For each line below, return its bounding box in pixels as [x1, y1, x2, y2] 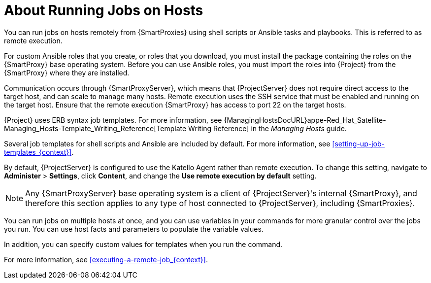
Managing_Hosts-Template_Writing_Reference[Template [4, 124, 187, 133]
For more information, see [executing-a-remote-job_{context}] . [4, 255, 208, 264]
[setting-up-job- [332, 139, 385, 148]
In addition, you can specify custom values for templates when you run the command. [4, 240, 283, 248]
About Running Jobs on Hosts [4, 2, 203, 19]
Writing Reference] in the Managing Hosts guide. [188, 124, 347, 133]
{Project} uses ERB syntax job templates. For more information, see [4, 115, 222, 124]
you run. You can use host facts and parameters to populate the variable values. [4, 224, 264, 233]
